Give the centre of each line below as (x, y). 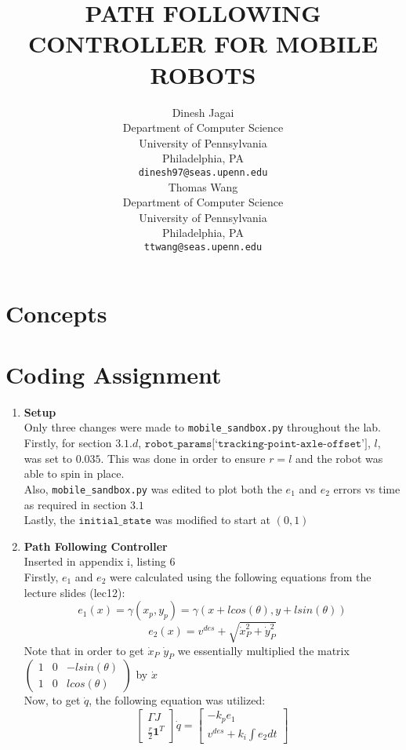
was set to (48, 458)
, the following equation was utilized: (177, 700)
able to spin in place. (74, 473)
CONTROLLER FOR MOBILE (203, 44)
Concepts (56, 313)
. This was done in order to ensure (183, 458)
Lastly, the (49, 520)
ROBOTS (203, 74)
